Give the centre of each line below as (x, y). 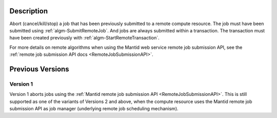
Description (29, 11)
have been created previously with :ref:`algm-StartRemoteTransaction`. (85, 38)
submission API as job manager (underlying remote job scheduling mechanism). (94, 109)
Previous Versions (39, 69)
